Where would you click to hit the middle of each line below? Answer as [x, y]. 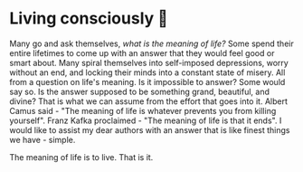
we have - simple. [43, 139]
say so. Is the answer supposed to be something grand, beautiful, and [139, 91]
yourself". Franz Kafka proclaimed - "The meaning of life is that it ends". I [146, 120]
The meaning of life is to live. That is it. [81, 157]
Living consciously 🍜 [89, 19]
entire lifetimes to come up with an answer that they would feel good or [142, 53]
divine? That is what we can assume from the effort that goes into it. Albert [148, 101]
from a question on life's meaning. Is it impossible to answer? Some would [147, 81]
